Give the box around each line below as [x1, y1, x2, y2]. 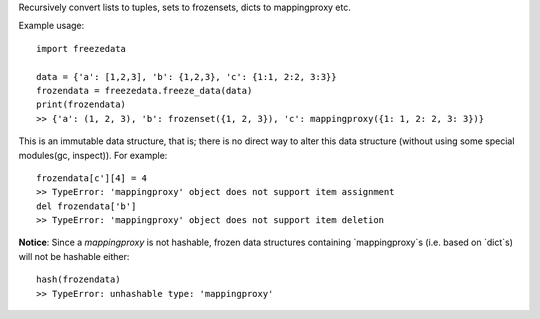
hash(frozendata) [36, 274, 121, 285]
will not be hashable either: [18, 250, 130, 262]
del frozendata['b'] [36, 200, 137, 212]
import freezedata [36, 43, 127, 54]
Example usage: [18, 20, 85, 32]
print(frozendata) [36, 99, 127, 110]
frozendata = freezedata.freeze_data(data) [36, 85, 253, 96]
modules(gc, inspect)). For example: [18, 149, 168, 161]
